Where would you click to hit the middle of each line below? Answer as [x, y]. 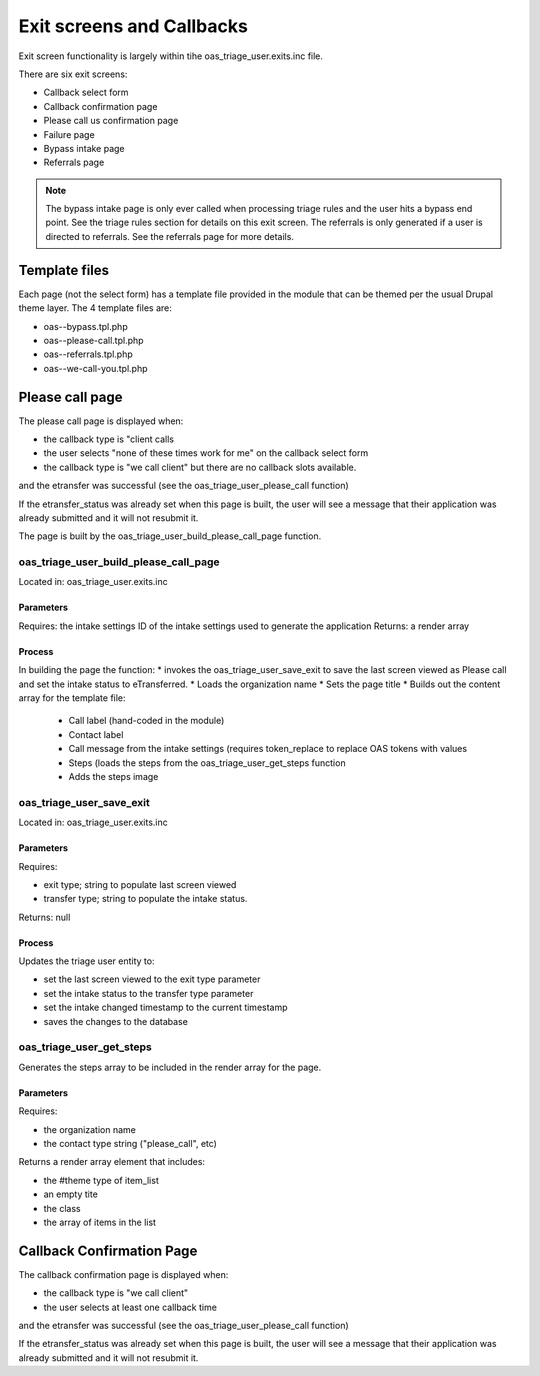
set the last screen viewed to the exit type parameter [152, 979]
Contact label [96, 734]
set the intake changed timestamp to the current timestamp [166, 1007]
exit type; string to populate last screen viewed [140, 884]
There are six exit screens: [73, 74]
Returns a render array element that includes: [111, 1162]
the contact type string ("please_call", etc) [130, 1143]
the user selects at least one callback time [130, 1307]
